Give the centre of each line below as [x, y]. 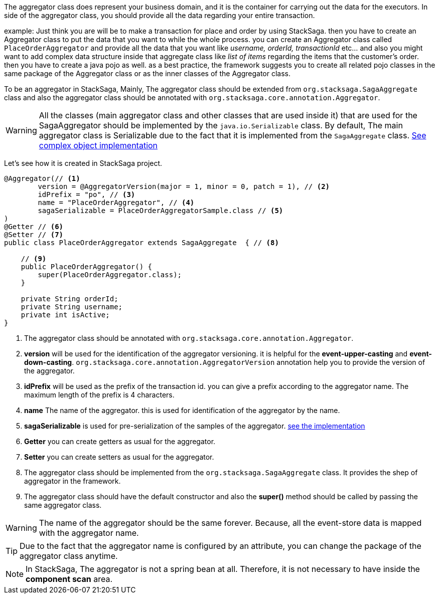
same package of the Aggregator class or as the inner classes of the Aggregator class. [148, 73]
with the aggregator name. [89, 533]
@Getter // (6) [34, 227]
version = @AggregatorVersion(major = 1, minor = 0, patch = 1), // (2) [184, 186]
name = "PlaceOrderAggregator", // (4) [116, 203]
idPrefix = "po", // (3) [87, 194]
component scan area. [69, 579]
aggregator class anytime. [69, 556]
